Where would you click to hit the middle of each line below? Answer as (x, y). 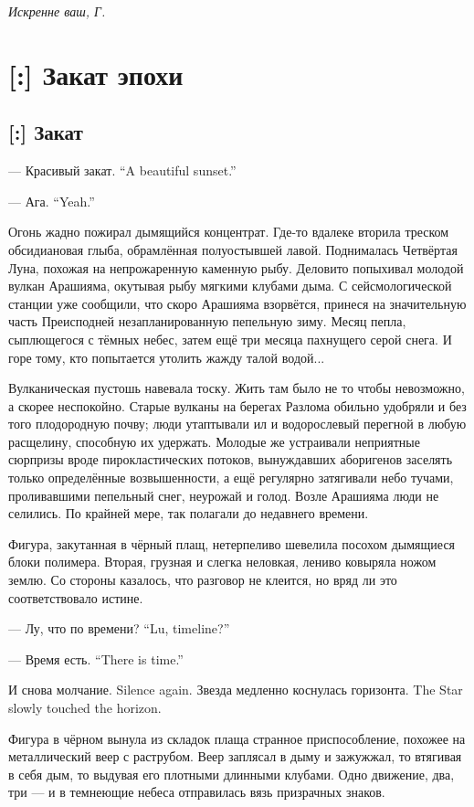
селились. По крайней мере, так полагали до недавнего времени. (189, 513)
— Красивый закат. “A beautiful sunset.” (122, 170)
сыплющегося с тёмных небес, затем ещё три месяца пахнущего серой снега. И (230, 339)
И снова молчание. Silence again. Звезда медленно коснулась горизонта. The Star (236, 690)
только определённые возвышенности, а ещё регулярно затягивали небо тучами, (231, 478)
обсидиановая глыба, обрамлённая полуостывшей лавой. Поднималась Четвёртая (233, 249)
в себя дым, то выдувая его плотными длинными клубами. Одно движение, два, (232, 774)
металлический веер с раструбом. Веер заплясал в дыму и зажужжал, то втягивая (235, 756)
